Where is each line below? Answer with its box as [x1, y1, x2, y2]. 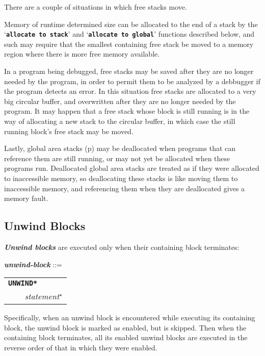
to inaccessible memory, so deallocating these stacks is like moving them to [4, 172, 238, 183]
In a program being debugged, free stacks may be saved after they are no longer [4, 66, 254, 77]
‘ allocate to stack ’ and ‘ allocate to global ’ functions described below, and [4, 29, 255, 39]
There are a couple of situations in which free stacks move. [4, 2, 187, 12]
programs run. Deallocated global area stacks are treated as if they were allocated [4, 163, 259, 173]
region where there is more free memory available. [4, 48, 160, 59]
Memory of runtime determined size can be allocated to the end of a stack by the [4, 18, 258, 29]
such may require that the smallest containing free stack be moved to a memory [4, 38, 254, 49]
